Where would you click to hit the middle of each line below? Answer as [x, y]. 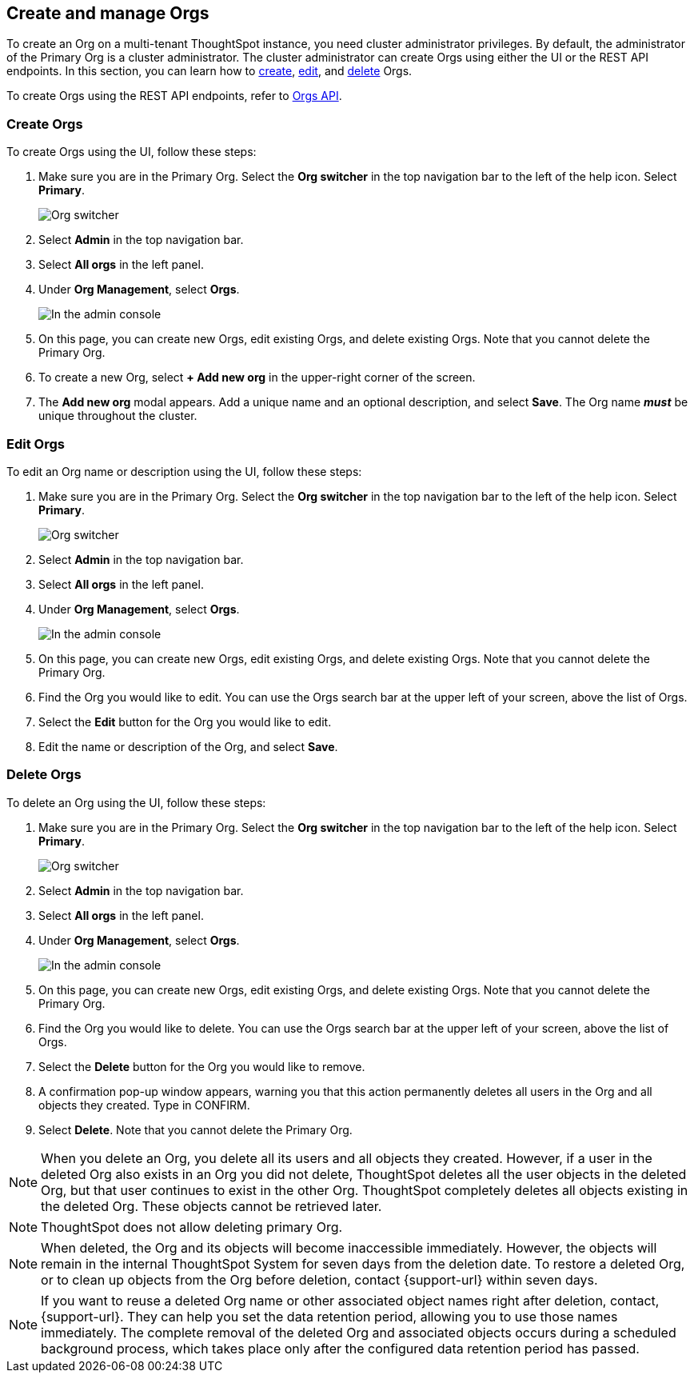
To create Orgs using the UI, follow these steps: [132, 152]
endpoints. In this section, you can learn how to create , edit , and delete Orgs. [209, 71]
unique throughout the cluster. [118, 416]
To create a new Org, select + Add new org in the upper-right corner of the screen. [257, 378]
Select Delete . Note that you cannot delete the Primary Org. [195, 1129]
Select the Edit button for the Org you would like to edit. [185, 721]
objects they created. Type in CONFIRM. [144, 1105]
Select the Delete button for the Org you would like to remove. [202, 1066]
